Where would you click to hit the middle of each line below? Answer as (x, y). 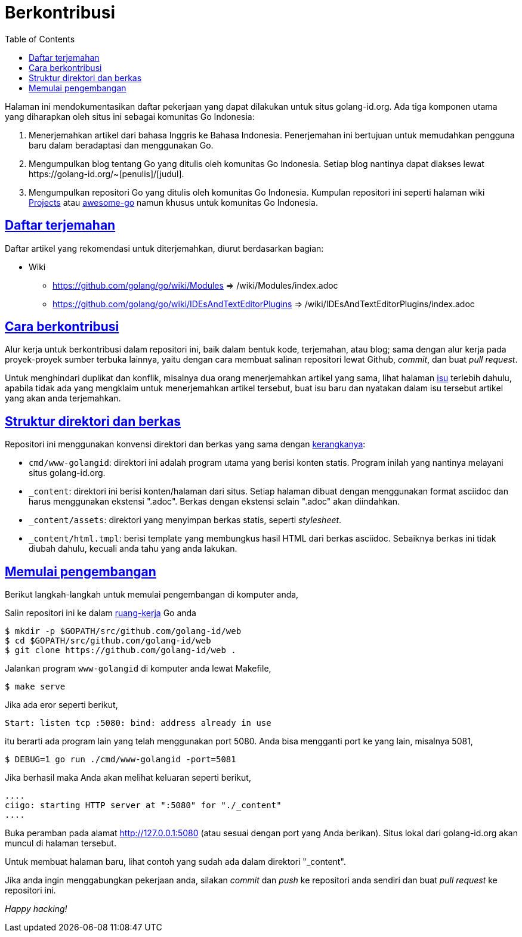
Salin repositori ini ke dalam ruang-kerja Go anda (101, 613)
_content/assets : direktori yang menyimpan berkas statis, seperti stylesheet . (185, 520)
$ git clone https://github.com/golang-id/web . (121, 650)
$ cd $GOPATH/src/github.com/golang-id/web (108, 641)
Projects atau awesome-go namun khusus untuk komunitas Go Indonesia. (173, 202)
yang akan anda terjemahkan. (63, 398)
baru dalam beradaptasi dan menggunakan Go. (121, 145)
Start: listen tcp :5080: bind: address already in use (138, 723)
